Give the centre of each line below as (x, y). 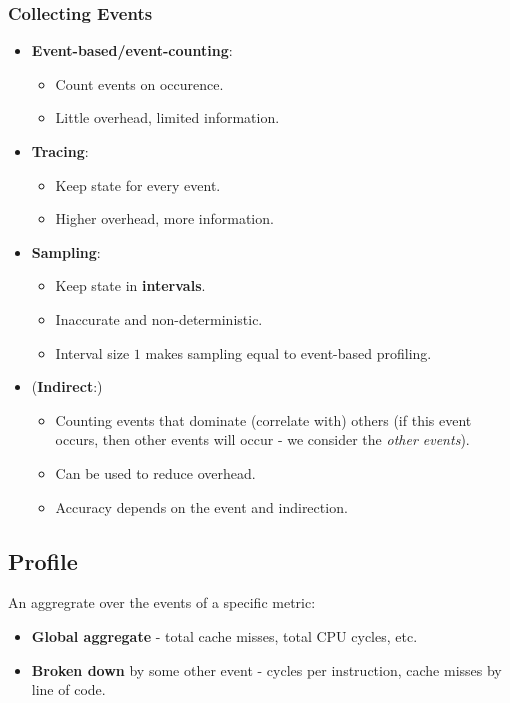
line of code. (68, 689)
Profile (43, 560)
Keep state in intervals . (130, 285)
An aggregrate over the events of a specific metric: (162, 602)
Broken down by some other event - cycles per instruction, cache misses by (266, 669)
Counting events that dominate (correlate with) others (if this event (263, 419)
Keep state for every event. (138, 184)
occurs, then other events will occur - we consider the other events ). (262, 439)
